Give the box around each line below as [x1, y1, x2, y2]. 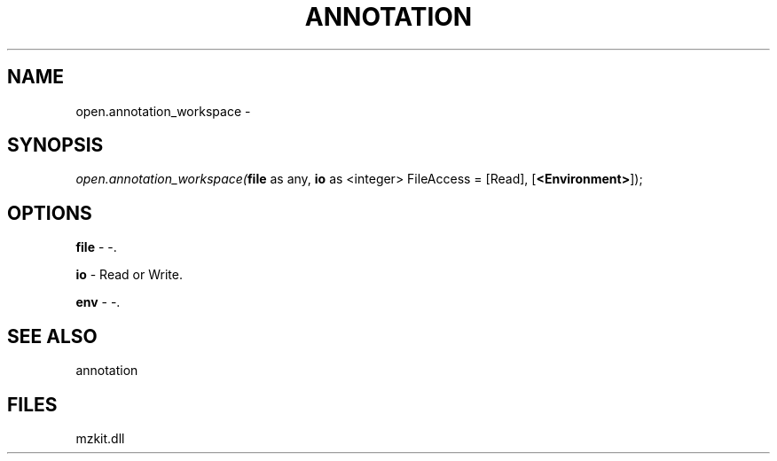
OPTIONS [7, 201, 92, 224]
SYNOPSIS [7, 134, 104, 157]
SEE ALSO [7, 324, 98, 348]
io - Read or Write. [75, 267, 183, 283]
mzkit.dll [75, 430, 125, 446]
